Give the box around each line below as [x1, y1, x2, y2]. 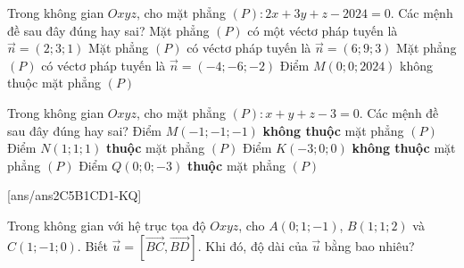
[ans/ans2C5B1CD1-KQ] [7, 186, 142, 205]
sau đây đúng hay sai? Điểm [7, 121, 162, 139]
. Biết [77, 236, 108, 255]
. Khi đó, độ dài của [197, 236, 308, 255]
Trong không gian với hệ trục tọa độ [7, 215, 206, 234]
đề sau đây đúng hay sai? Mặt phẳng [7, 21, 210, 39]
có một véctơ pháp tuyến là [247, 21, 398, 39]
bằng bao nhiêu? [324, 236, 415, 255]
